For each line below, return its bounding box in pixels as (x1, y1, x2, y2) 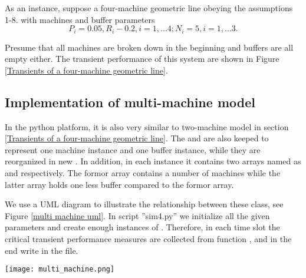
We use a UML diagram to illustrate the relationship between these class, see (5, 198, 284, 210)
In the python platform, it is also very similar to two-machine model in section (5, 120, 289, 133)
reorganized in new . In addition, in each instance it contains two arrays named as (5, 155, 301, 167)
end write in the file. (5, 244, 78, 256)
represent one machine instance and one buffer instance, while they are (5, 143, 261, 155)
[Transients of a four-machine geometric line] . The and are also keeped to (5, 132, 269, 144)
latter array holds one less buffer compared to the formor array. (5, 178, 234, 190)
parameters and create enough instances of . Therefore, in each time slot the (5, 221, 280, 233)
